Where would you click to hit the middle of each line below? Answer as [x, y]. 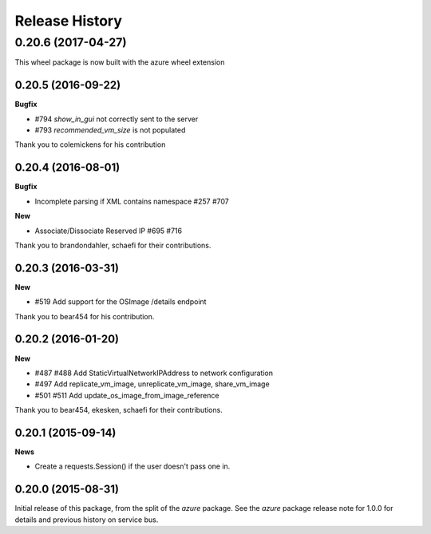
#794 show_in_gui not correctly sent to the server [117, 119]
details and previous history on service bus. [87, 520]
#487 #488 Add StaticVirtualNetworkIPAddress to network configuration [154, 373]
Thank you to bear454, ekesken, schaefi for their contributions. [119, 410]
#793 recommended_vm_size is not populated [110, 130]
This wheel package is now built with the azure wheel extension [120, 62]
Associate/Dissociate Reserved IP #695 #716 [109, 231]
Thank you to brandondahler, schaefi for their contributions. [113, 245]
